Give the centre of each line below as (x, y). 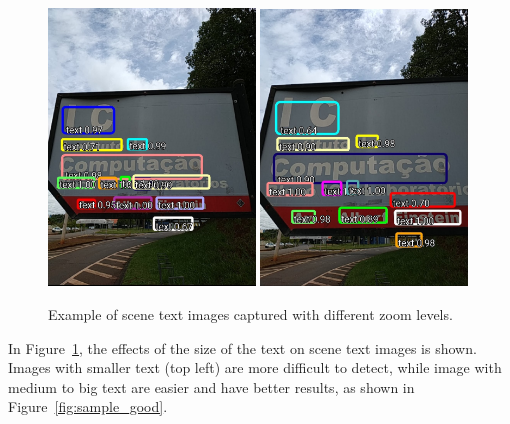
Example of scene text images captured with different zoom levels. (250, 314)
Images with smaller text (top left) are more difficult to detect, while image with (255, 367)
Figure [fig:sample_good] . (88, 406)
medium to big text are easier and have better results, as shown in (211, 386)
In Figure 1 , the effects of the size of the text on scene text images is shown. (242, 347)
